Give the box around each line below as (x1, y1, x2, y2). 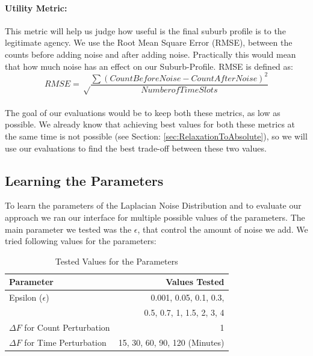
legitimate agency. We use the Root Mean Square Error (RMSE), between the (5, 36, 293, 49)
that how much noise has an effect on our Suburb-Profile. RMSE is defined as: (5, 60, 293, 72)
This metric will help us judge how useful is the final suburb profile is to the (5, 24, 286, 37)
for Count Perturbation (24, 321, 110, 333)
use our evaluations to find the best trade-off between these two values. (5, 141, 267, 154)
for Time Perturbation (24, 336, 107, 348)
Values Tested (166, 275, 225, 288)
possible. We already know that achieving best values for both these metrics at (5, 118, 296, 130)
